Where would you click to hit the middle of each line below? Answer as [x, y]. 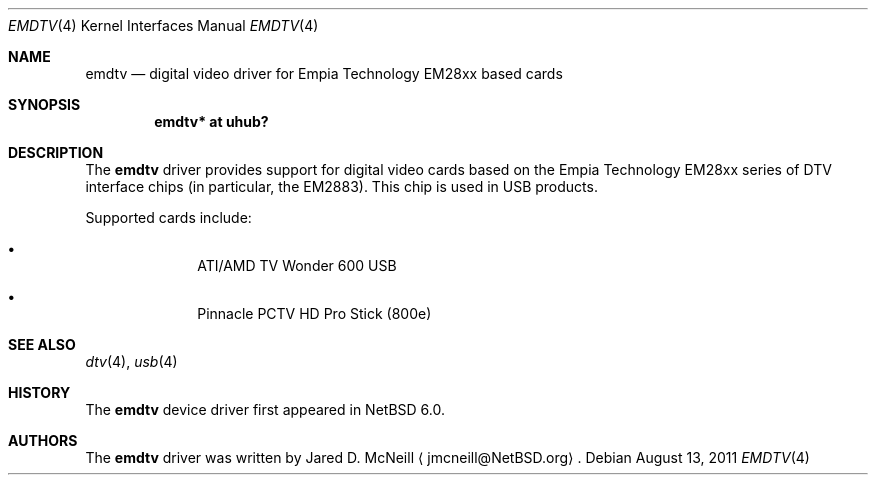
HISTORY [39, 392]
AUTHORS [43, 440]
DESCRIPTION [56, 152]
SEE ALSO [42, 344]
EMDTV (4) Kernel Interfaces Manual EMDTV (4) [163, 25]
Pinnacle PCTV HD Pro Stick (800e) [314, 313]
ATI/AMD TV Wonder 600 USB [297, 265]
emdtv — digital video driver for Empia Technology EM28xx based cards [324, 73]
